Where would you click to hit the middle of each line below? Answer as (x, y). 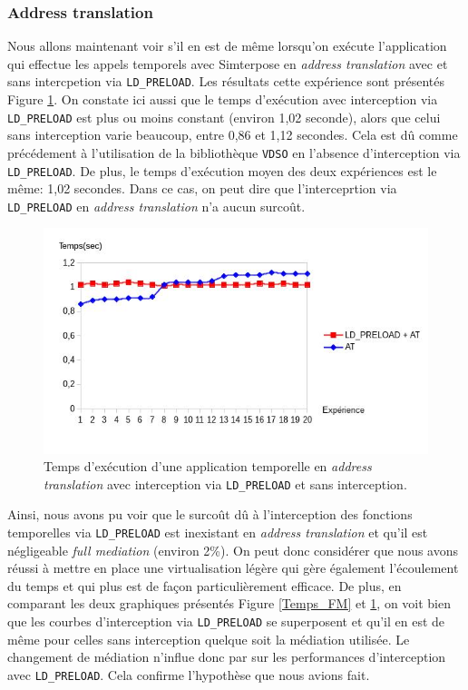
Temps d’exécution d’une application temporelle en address (208, 466)
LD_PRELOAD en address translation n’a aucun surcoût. (156, 206)
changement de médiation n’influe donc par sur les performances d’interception (227, 657)
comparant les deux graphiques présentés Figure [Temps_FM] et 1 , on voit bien (229, 603)
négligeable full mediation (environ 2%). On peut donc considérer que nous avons (233, 550)
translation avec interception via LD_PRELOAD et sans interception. (225, 483)
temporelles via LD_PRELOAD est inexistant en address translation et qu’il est (218, 532)
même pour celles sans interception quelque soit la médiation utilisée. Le (209, 639)
